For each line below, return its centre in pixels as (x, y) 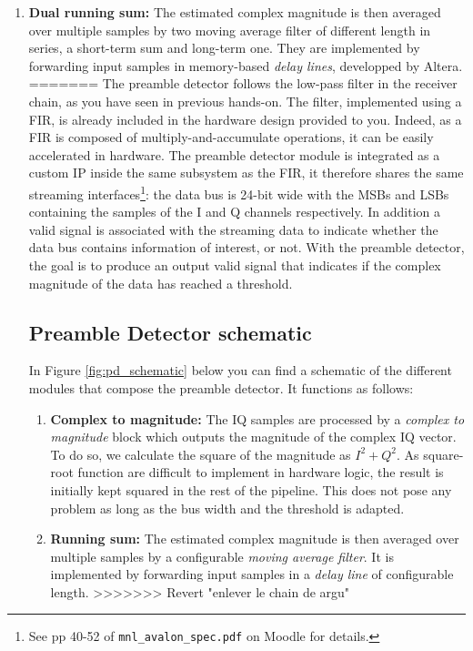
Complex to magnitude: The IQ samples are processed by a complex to (257, 418)
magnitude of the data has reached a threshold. (161, 283)
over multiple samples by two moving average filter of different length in (230, 30)
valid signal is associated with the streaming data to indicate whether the (233, 229)
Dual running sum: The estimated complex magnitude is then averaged (235, 12)
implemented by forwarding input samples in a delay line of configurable (252, 574)
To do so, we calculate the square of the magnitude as (201, 454)
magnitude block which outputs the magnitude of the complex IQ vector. (253, 437)
